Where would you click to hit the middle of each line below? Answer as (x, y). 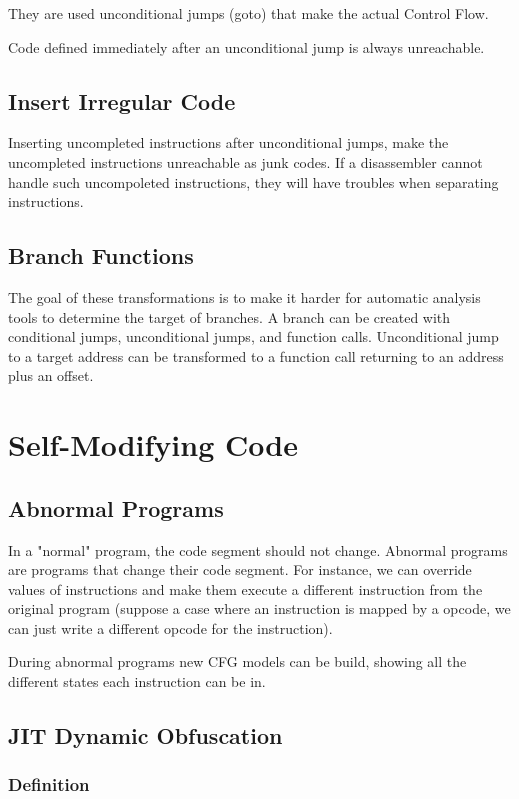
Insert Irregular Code (122, 100)
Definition (49, 784)
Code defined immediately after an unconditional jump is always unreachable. (246, 46)
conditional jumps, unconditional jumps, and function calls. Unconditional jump (253, 336)
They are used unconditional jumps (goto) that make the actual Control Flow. (248, 13)
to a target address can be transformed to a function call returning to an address (256, 355)
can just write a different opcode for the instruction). (170, 627)
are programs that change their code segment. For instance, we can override (240, 569)
